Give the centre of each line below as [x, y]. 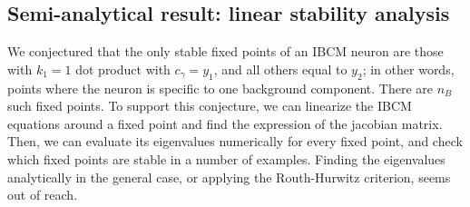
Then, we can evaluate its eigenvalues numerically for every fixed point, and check [235, 141]
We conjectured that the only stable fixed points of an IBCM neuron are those [225, 51]
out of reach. [43, 195]
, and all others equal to [280, 69]
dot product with [123, 69]
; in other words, [408, 69]
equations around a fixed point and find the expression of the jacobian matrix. [225, 123]
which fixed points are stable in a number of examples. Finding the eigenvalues [226, 158]
